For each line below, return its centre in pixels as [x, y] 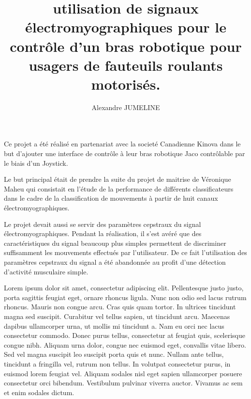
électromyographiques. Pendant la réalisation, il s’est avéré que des [103, 233]
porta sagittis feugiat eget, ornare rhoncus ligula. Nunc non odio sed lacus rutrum [125, 297]
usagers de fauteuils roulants [126, 65]
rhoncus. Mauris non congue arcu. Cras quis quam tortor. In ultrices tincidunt [120, 307]
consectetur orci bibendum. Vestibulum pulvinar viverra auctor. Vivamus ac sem [123, 383]
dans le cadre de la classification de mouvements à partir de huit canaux [111, 198]
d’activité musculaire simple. [46, 271]
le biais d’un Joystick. [36, 163]
